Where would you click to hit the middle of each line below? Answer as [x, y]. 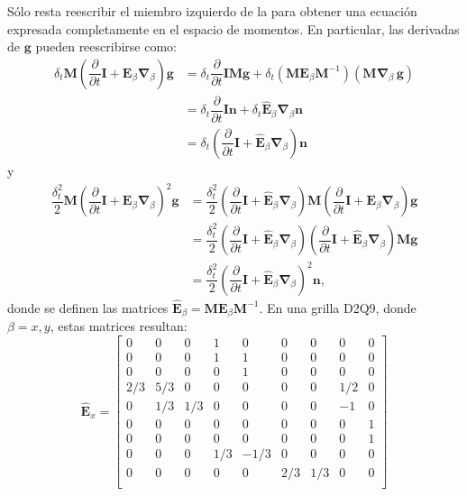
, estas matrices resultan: [119, 326]
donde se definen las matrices [88, 307]
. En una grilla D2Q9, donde [338, 307]
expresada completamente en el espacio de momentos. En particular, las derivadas [233, 28]
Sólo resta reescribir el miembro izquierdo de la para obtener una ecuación [212, 11]
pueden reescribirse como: [106, 46]
